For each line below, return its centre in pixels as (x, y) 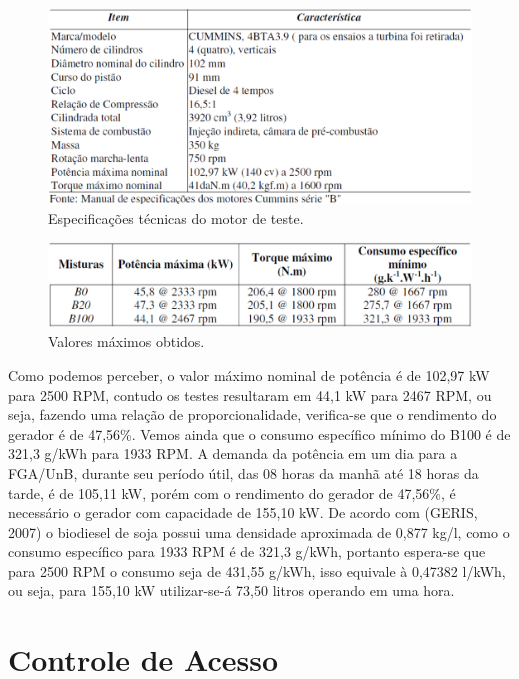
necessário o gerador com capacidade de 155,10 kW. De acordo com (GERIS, (243, 512)
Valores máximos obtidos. (126, 341)
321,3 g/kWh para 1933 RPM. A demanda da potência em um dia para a (233, 453)
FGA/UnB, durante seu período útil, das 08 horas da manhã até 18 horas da (243, 472)
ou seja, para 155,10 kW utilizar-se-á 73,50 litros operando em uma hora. (231, 590)
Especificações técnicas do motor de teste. (176, 217)
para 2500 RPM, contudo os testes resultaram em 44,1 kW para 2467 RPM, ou (250, 394)
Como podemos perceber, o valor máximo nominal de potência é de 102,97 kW (249, 374)
